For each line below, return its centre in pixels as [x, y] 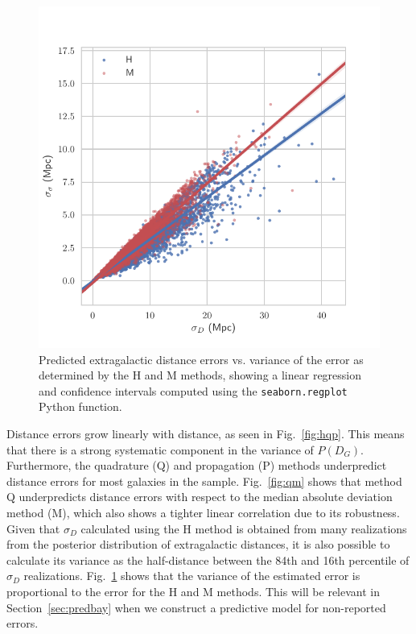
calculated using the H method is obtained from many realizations [244, 528]
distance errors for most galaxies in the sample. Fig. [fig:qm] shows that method [204, 481]
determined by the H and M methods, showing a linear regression [200, 375]
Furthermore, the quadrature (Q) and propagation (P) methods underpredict [197, 465]
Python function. [80, 406]
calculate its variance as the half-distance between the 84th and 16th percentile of [208, 559]
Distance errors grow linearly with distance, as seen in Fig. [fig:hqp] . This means [206, 434]
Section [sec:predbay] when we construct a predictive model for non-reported [196, 607]
